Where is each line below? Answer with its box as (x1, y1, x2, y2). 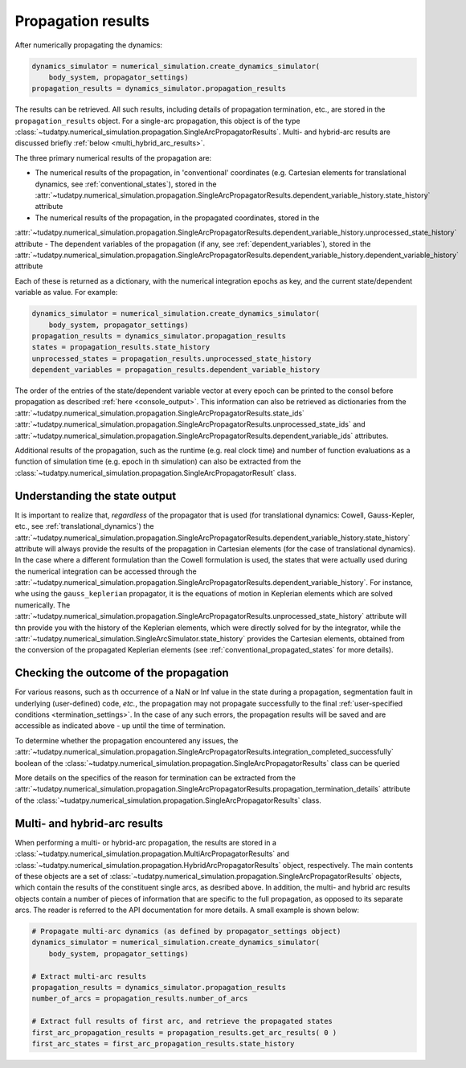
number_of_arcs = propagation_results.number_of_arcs (31, 994, 248, 1004)
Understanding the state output (14, 489, 177, 502)
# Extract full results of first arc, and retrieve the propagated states (31, 1017, 333, 1026)
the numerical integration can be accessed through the (14, 567, 197, 576)
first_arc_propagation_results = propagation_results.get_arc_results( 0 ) (31, 1028, 337, 1037)
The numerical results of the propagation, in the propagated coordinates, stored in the (35, 213, 320, 223)
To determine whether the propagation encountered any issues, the (14, 735, 239, 745)
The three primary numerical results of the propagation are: (14, 153, 212, 162)
